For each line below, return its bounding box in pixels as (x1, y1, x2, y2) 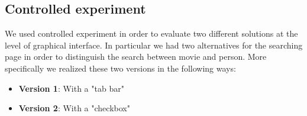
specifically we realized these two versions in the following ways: (5, 62, 236, 74)
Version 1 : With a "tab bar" (18, 82, 124, 94)
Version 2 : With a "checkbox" (18, 102, 130, 114)
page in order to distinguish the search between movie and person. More (5, 50, 267, 63)
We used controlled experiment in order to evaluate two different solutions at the (5, 27, 298, 40)
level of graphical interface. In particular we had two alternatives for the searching (5, 38, 303, 51)
